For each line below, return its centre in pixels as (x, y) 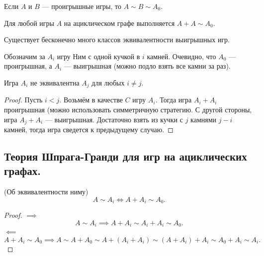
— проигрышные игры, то (82, 6)
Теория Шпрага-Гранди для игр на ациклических (126, 156)
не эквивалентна (55, 82)
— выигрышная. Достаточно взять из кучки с (114, 119)
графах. (22, 171)
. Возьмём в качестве (91, 100)
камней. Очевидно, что (181, 56)
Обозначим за (25, 56)
